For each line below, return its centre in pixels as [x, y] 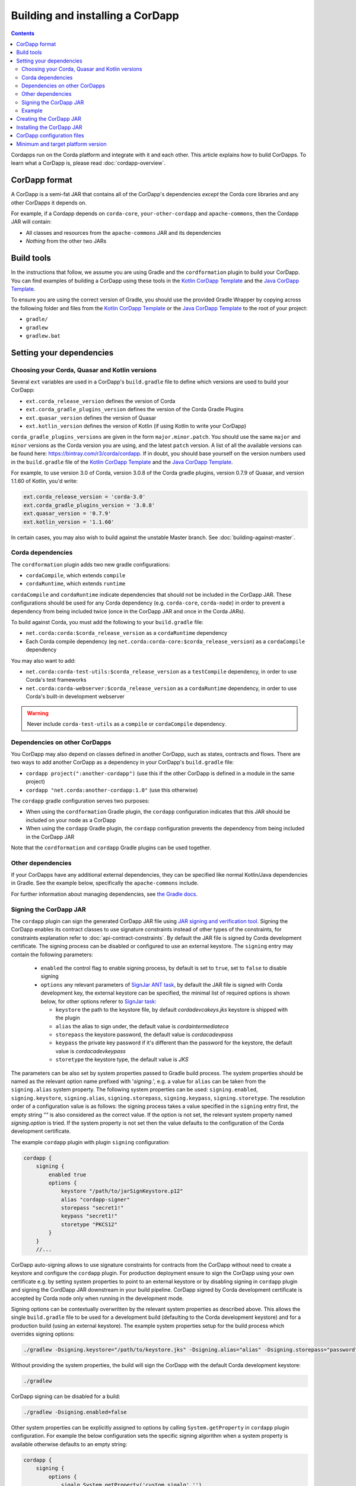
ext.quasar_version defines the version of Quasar [91, 418]
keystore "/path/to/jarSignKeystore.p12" [122, 1191]
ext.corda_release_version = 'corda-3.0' [85, 497]
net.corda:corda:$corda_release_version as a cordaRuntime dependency [127, 633]
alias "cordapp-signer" [96, 1199]
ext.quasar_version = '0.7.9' [67, 514]
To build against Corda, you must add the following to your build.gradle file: [107, 622]
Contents [23, 33]
